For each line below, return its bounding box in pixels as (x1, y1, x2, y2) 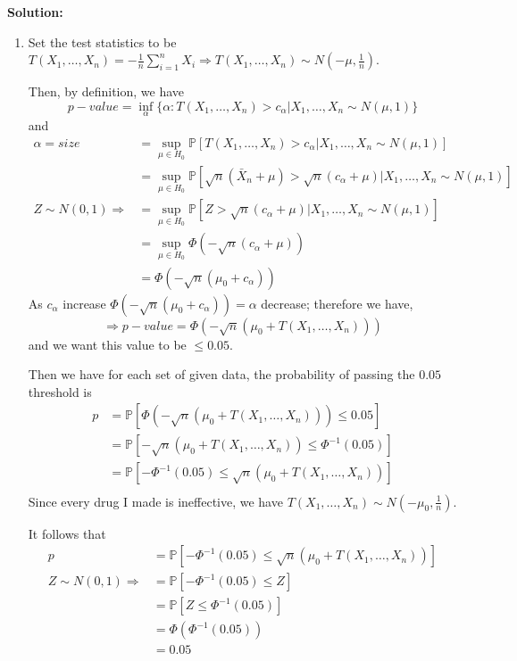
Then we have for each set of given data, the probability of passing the (28, 365, 415, 384)
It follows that (28, 524, 106, 542)
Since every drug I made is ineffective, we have (28, 492, 283, 510)
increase (63, 293, 106, 312)
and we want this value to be (28, 335, 187, 353)
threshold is (28, 382, 92, 401)
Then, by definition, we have (28, 82, 185, 101)
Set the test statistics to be (28, 32, 177, 51)
